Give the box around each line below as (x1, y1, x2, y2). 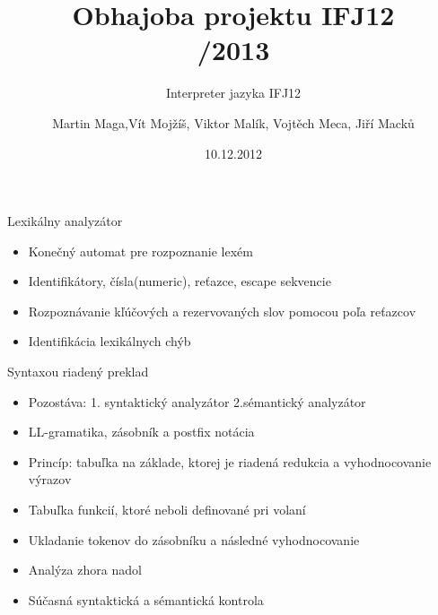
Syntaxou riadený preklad (7, 362, 149, 381)
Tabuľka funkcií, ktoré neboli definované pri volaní (28, 500, 306, 519)
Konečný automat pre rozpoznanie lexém (28, 241, 253, 260)
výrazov (28, 470, 72, 489)
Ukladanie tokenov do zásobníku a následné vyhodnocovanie (28, 530, 360, 549)
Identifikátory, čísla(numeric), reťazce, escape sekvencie (28, 272, 331, 290)
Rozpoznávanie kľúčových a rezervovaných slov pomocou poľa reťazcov (28, 301, 416, 320)
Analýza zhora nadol (28, 560, 142, 579)
